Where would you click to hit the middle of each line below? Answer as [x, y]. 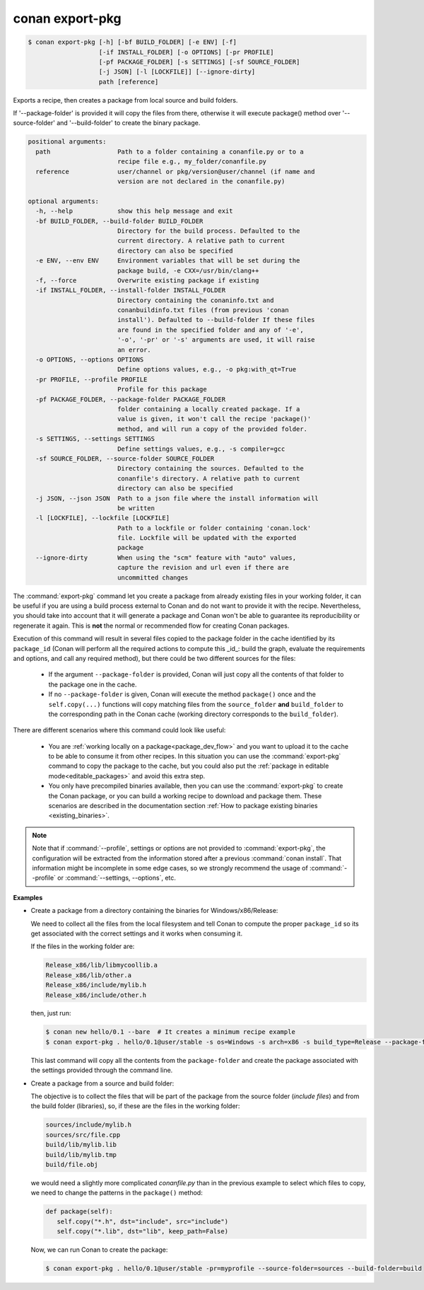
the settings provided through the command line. [102, 1070]
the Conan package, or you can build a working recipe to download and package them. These [185, 795]
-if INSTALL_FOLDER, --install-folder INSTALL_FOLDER [131, 290]
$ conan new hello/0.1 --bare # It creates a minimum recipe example [171, 1032]
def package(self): [79, 1211]
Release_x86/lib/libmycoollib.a [102, 965]
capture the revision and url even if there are [203, 568]
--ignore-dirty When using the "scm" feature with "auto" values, [166, 558]
